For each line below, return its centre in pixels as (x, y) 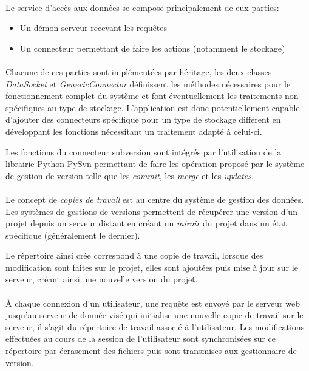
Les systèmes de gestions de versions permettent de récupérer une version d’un (151, 211)
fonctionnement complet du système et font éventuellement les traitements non (152, 96)
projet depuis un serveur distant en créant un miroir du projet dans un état (146, 223)
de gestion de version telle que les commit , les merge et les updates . (130, 175)
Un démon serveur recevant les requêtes (93, 28)
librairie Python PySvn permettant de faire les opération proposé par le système (155, 164)
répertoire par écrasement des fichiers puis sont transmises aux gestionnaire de (151, 351)
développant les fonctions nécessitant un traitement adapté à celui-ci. (134, 131)
